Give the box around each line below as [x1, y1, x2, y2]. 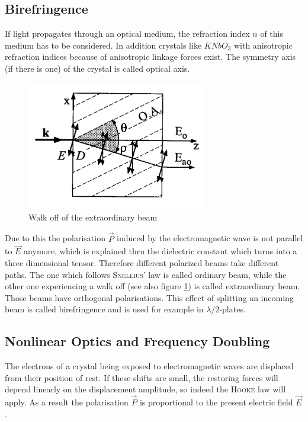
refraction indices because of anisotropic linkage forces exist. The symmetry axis [5, 50, 296, 63]
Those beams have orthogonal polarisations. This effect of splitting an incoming [5, 291, 294, 303]
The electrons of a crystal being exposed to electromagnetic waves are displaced [5, 360, 294, 372]
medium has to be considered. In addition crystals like [5, 39, 202, 51]
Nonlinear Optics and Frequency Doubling [5, 332, 270, 350]
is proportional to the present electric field [139, 396, 293, 408]
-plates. [219, 303, 246, 315]
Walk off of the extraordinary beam [28, 210, 158, 223]
